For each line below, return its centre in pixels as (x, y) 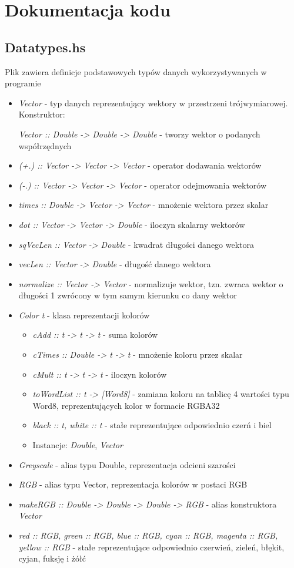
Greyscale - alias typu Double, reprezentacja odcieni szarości (127, 464)
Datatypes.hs (45, 47)
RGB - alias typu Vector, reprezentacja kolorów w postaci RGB (133, 484)
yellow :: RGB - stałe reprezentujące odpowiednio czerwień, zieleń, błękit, (151, 547)
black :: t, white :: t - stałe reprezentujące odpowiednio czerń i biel (152, 425)
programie (23, 83)
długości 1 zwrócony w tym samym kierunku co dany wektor (128, 295)
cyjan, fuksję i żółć (52, 558)
